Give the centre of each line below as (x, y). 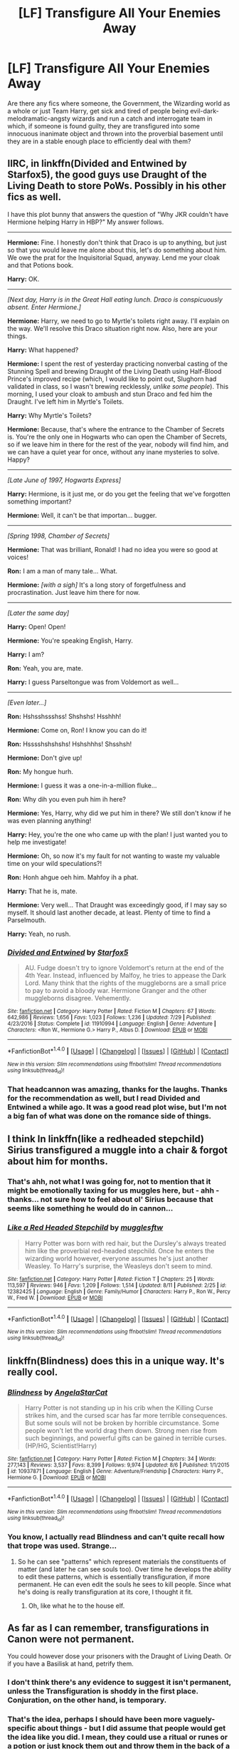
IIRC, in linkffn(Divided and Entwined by (97, 164)
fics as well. (34, 197)
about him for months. (58, 1162)
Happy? (19, 459)
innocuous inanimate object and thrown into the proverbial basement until (115, 133)
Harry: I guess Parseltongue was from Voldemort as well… (93, 682)
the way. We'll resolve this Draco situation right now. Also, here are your (113, 328)
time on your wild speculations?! (55, 863)
